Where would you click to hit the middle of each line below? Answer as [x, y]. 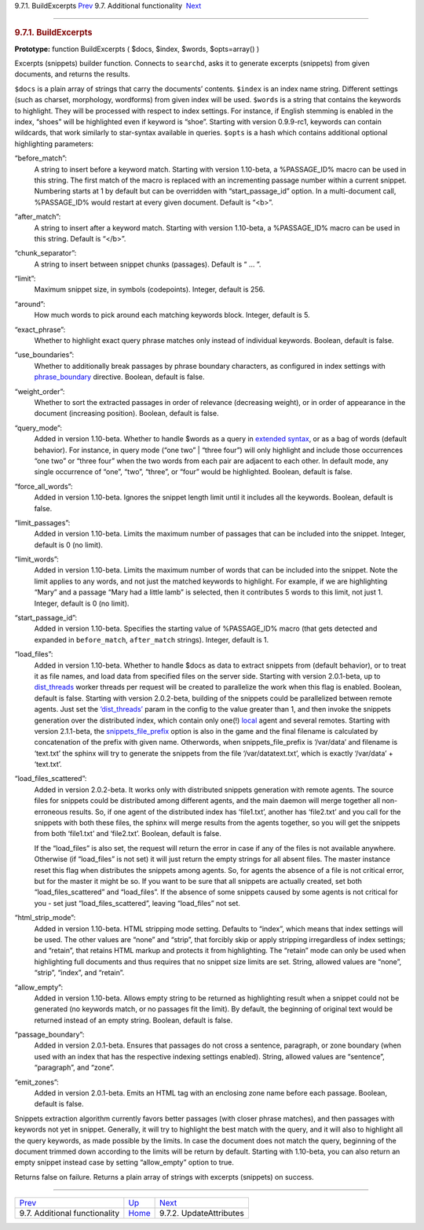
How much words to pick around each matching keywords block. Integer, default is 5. [172, 315]
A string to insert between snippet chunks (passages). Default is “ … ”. [148, 264]
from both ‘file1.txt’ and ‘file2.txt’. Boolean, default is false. [128, 834]
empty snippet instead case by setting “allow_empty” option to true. [124, 1162]
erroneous [51, 812]
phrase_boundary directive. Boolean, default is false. [119, 377]
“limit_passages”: [42, 522]
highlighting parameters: [54, 144]
